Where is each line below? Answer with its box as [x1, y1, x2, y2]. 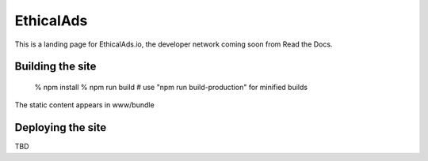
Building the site [14, 60, 97, 73]
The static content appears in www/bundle [14, 100, 155, 110]
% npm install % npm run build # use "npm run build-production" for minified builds [34, 82, 308, 92]
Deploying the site [14, 121, 107, 134]
